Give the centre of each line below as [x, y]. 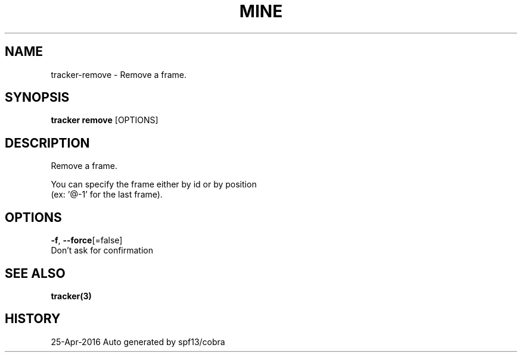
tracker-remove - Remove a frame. [119, 74]
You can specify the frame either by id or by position [154, 184]
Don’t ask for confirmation [102, 250]
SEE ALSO [35, 273]
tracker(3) [71, 296]
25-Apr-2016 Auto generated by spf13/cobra [138, 342]
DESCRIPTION [47, 143]
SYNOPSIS [37, 98]
